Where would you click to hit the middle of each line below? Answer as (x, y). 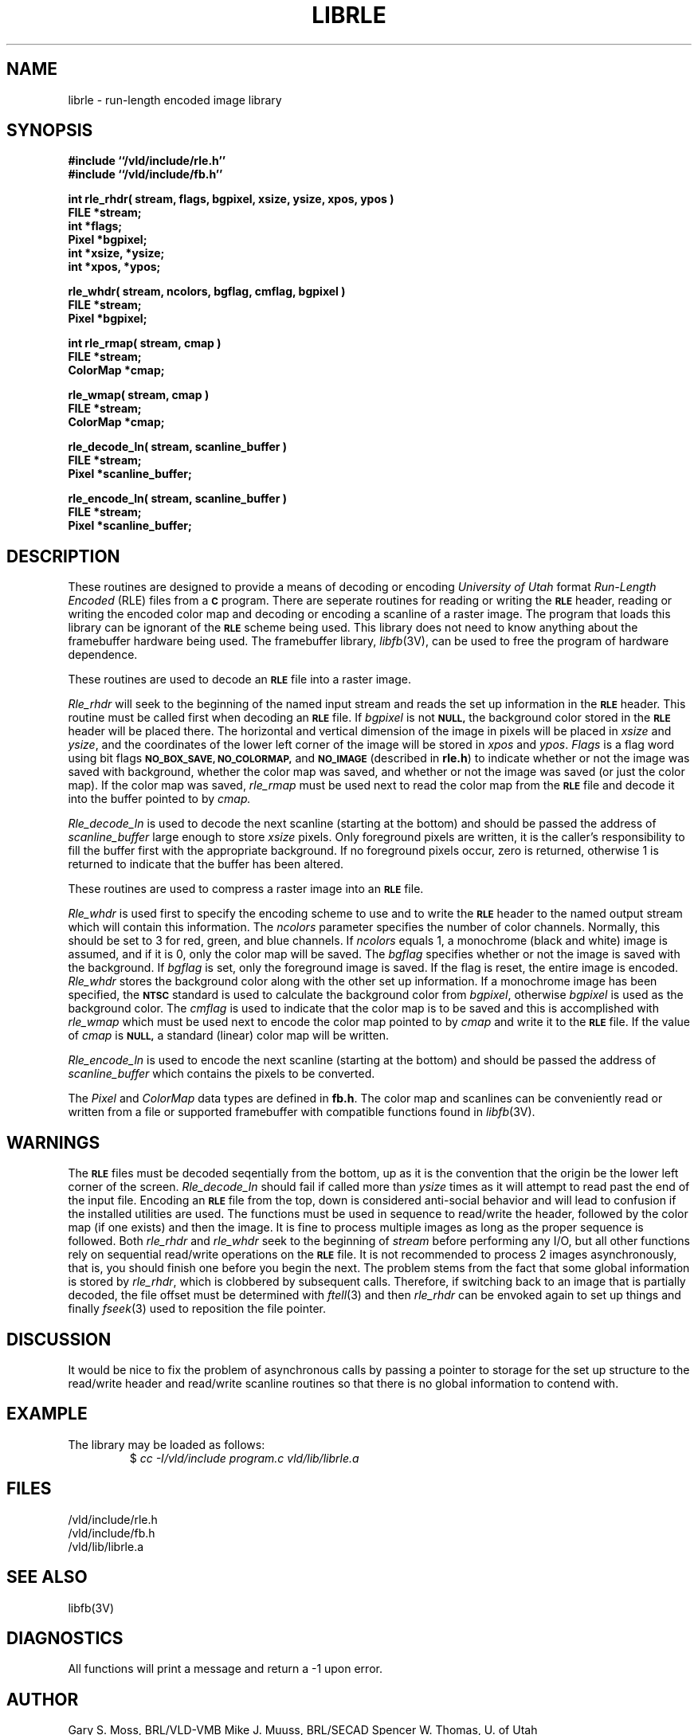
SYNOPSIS (50, 131)
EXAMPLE (47, 1414)
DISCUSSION (59, 1339)
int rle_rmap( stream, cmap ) (145, 343)
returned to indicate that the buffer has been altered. (206, 864)
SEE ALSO (47, 1577)
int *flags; (95, 226)
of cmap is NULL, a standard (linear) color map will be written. (229, 1036)
